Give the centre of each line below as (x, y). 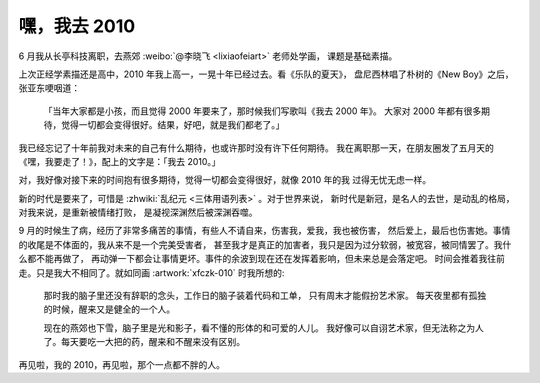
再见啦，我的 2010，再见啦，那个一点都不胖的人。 (121, 364)
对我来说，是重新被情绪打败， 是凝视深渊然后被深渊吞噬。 (138, 212)
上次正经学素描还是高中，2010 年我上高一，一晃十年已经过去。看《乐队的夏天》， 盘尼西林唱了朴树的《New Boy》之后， (266, 74)
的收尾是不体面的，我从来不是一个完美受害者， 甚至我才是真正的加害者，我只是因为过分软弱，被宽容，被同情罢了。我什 (265, 244)
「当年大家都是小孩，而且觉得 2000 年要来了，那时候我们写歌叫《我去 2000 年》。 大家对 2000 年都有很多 (262, 111)
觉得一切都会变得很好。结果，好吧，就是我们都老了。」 (172, 125)
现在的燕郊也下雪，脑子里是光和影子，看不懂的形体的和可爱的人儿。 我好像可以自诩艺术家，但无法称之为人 (263, 327)
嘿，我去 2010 (77, 26)
